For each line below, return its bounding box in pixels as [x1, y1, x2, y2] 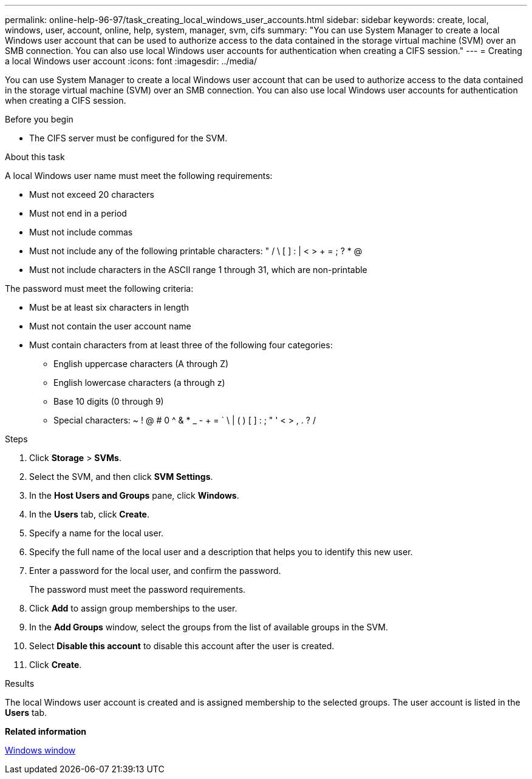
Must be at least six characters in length [29, 302, 189, 312]
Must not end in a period [29, 208, 127, 218]
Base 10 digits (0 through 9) [53, 396, 164, 406]
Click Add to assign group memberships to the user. [29, 603, 237, 613]
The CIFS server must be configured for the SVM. [29, 133, 228, 143]
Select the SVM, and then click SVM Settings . [29, 471, 213, 482]
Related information [5, 726, 87, 737]
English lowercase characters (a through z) [53, 377, 225, 388]
